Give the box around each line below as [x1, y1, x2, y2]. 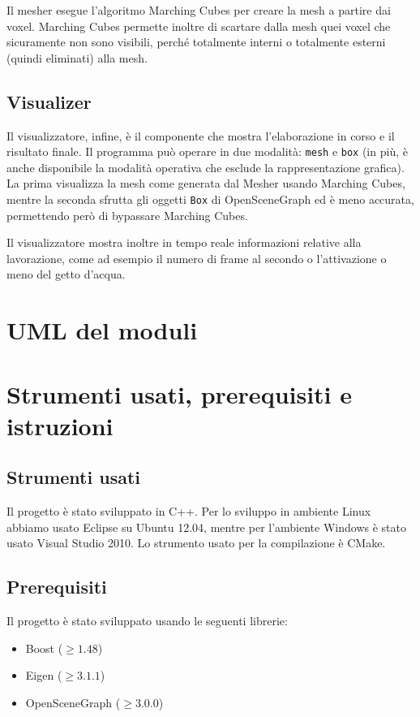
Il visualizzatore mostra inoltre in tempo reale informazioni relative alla [6, 234, 362, 251]
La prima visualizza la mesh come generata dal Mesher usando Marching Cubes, [6, 175, 405, 192]
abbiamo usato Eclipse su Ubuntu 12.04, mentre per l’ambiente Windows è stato [6, 518, 406, 535]
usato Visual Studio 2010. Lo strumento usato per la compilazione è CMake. [6, 534, 386, 551]
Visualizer [6, 89, 92, 114]
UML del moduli [6, 313, 198, 347]
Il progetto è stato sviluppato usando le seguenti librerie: [6, 612, 288, 629]
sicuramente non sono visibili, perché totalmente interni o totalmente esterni [6, 33, 386, 50]
